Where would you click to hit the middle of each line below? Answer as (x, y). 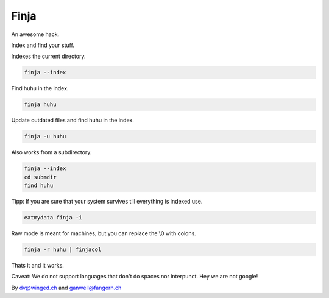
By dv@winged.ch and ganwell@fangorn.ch (66, 288)
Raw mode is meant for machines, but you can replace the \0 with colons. (104, 233)
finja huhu (40, 105)
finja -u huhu (45, 137)
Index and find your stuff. (43, 45)
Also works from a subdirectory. (51, 152)
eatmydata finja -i (53, 217)
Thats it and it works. (37, 265)
